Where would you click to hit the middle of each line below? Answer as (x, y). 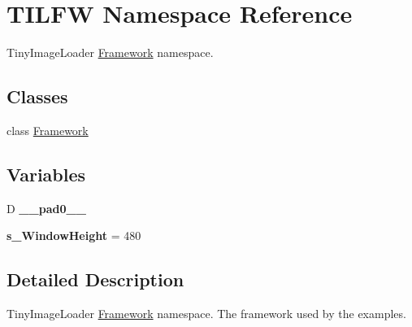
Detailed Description (95, 279)
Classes (37, 96)
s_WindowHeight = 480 (74, 235)
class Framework (48, 130)
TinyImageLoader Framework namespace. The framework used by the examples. (206, 314)
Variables (46, 174)
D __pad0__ (46, 208)
